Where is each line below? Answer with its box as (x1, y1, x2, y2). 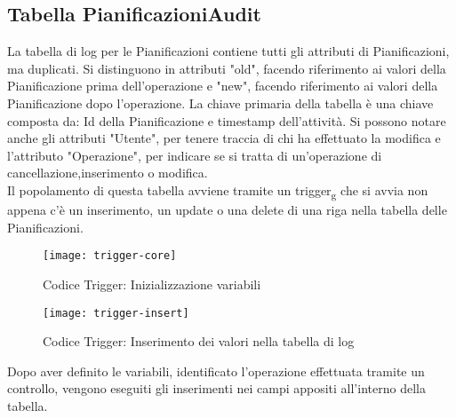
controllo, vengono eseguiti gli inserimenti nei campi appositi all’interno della (7, 379, 426, 398)
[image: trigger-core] (43, 249, 177, 263)
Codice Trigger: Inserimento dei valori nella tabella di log (43, 332, 355, 351)
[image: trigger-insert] (43, 306, 189, 319)
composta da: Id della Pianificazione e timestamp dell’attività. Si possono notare (7, 111, 446, 130)
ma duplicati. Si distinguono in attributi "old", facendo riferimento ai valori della (7, 59, 446, 77)
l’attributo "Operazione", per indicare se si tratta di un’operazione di (7, 146, 382, 164)
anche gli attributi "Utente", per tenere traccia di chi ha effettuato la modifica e (7, 129, 441, 147)
